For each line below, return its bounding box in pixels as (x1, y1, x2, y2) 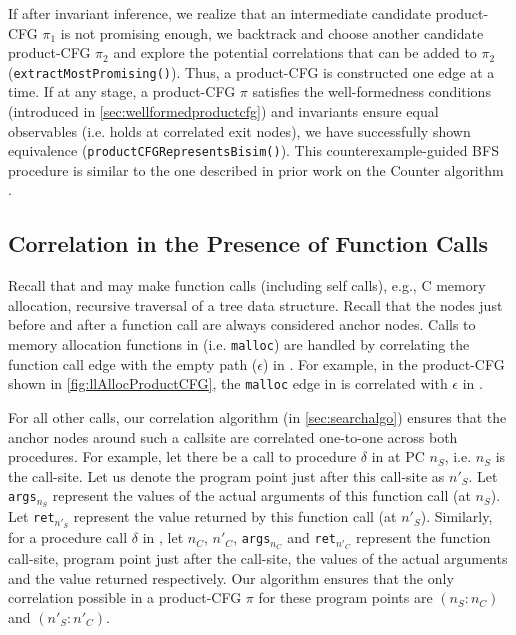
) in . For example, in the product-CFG (262, 353, 505, 374)
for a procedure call (8, 527, 128, 548)
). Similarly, (420, 506, 493, 527)
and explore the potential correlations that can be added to (113, 42, 477, 63)
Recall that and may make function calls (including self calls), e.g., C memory (8, 275, 486, 296)
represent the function (355, 527, 491, 548)
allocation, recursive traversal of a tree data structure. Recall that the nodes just (8, 294, 503, 315)
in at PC (371, 446, 425, 467)
